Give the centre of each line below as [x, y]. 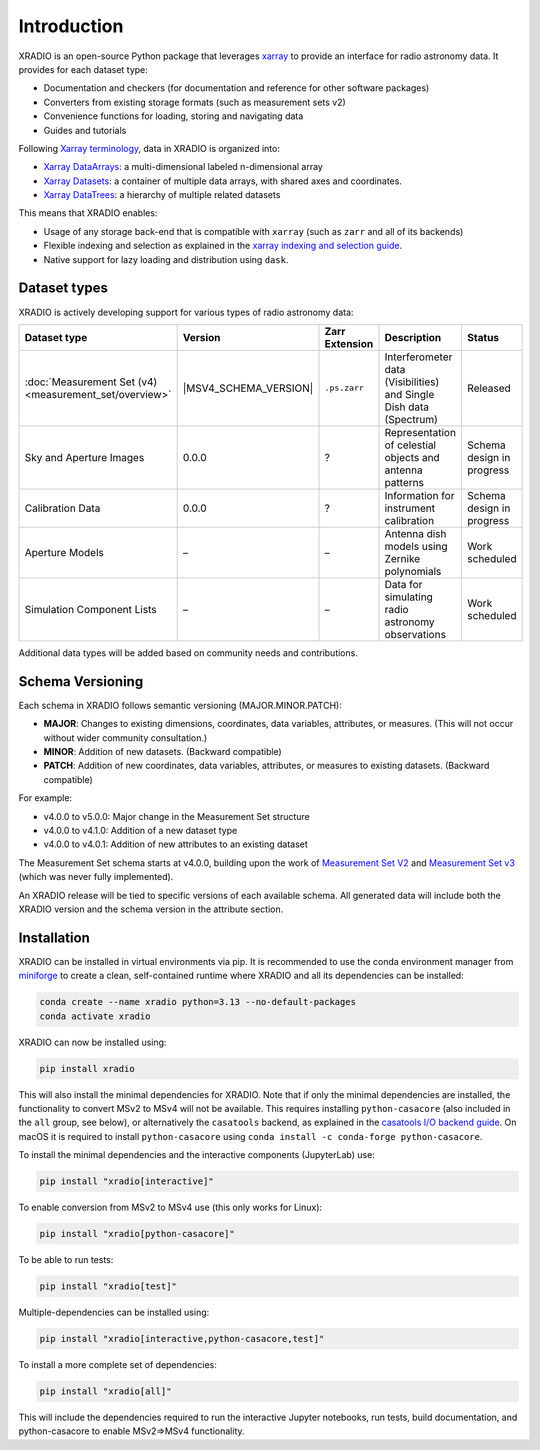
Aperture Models [64, 552]
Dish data [407, 407]
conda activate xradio [95, 1016]
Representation [420, 432]
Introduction [71, 26]
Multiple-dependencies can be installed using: [114, 1312]
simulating [409, 597]
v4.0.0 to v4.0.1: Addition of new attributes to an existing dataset [176, 844]
